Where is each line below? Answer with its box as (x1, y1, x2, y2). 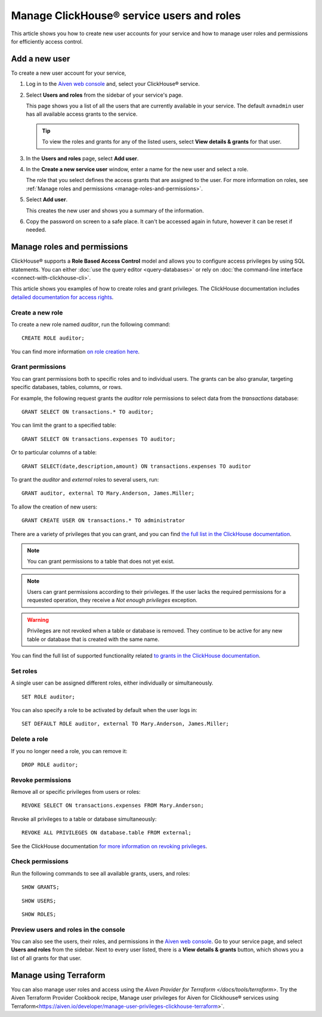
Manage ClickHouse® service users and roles (11, 9, 241, 22)
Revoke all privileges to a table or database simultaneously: (11, 815, 157, 822)
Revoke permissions (11, 776, 72, 784)
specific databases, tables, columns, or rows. (11, 384, 123, 391)
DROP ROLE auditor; (21, 761, 79, 768)
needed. (26, 226, 47, 233)
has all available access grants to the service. (26, 110, 138, 118)
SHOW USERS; (21, 897, 57, 904)
